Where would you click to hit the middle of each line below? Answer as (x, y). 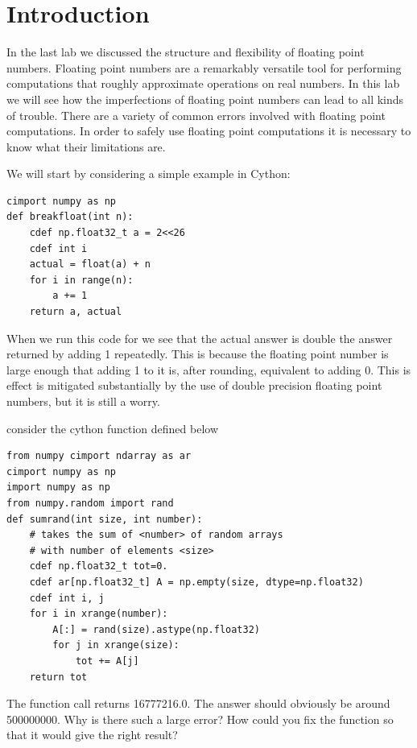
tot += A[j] (107, 661)
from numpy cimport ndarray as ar (99, 456)
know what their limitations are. (86, 146)
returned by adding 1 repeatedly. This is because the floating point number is (198, 354)
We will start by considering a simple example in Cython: (149, 174)
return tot (58, 677)
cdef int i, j (67, 598)
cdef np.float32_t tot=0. (99, 566)
